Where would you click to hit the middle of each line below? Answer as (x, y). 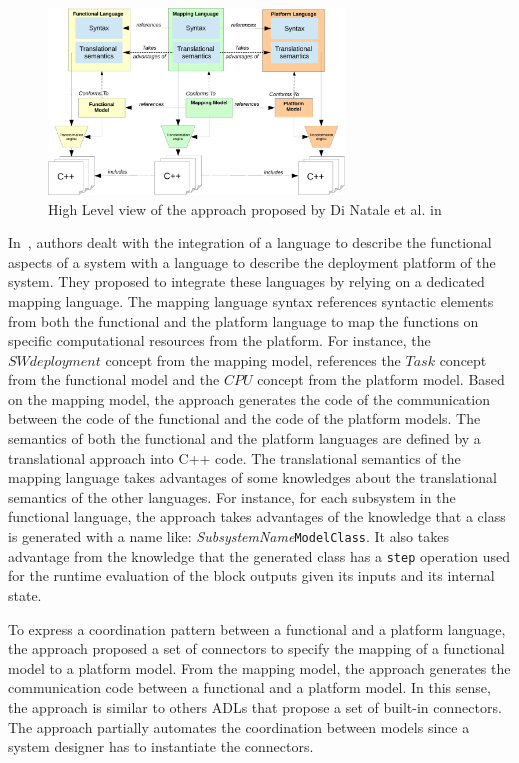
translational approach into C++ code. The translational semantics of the (234, 457)
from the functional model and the (114, 379)
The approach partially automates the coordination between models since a (239, 726)
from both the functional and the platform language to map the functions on (243, 320)
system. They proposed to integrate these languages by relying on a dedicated (246, 281)
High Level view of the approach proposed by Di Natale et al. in (245, 208)
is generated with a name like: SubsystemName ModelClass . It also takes (228, 536)
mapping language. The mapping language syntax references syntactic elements (251, 300)
